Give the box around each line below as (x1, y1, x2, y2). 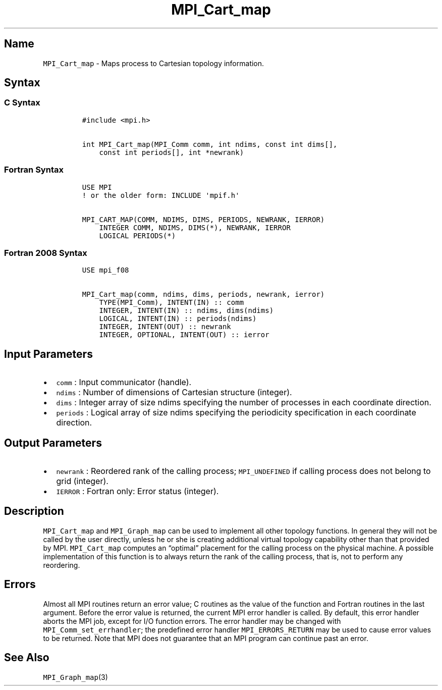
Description (4, 505, 64, 518)
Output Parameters (4, 436, 102, 449)
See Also (4, 651, 49, 664)
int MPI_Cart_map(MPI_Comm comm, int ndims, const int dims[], (82, 140, 338, 148)
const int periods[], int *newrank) (99, 148, 244, 156)
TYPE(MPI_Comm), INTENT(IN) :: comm (99, 298, 244, 307)
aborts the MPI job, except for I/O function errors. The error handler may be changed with (43, 616, 341, 625)
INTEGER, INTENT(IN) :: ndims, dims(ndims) (99, 306, 274, 315)
